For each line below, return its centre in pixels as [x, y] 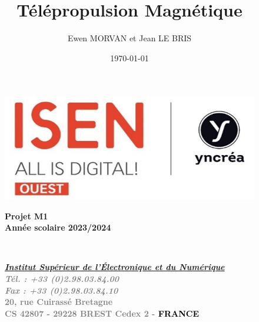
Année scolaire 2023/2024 [58, 227]
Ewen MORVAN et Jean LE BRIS [129, 38]
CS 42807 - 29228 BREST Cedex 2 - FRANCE [102, 313]
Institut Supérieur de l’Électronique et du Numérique [115, 267]
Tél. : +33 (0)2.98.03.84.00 [62, 279]
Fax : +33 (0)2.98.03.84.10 [62, 290]
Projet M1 [26, 216]
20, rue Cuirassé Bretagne [59, 302]
